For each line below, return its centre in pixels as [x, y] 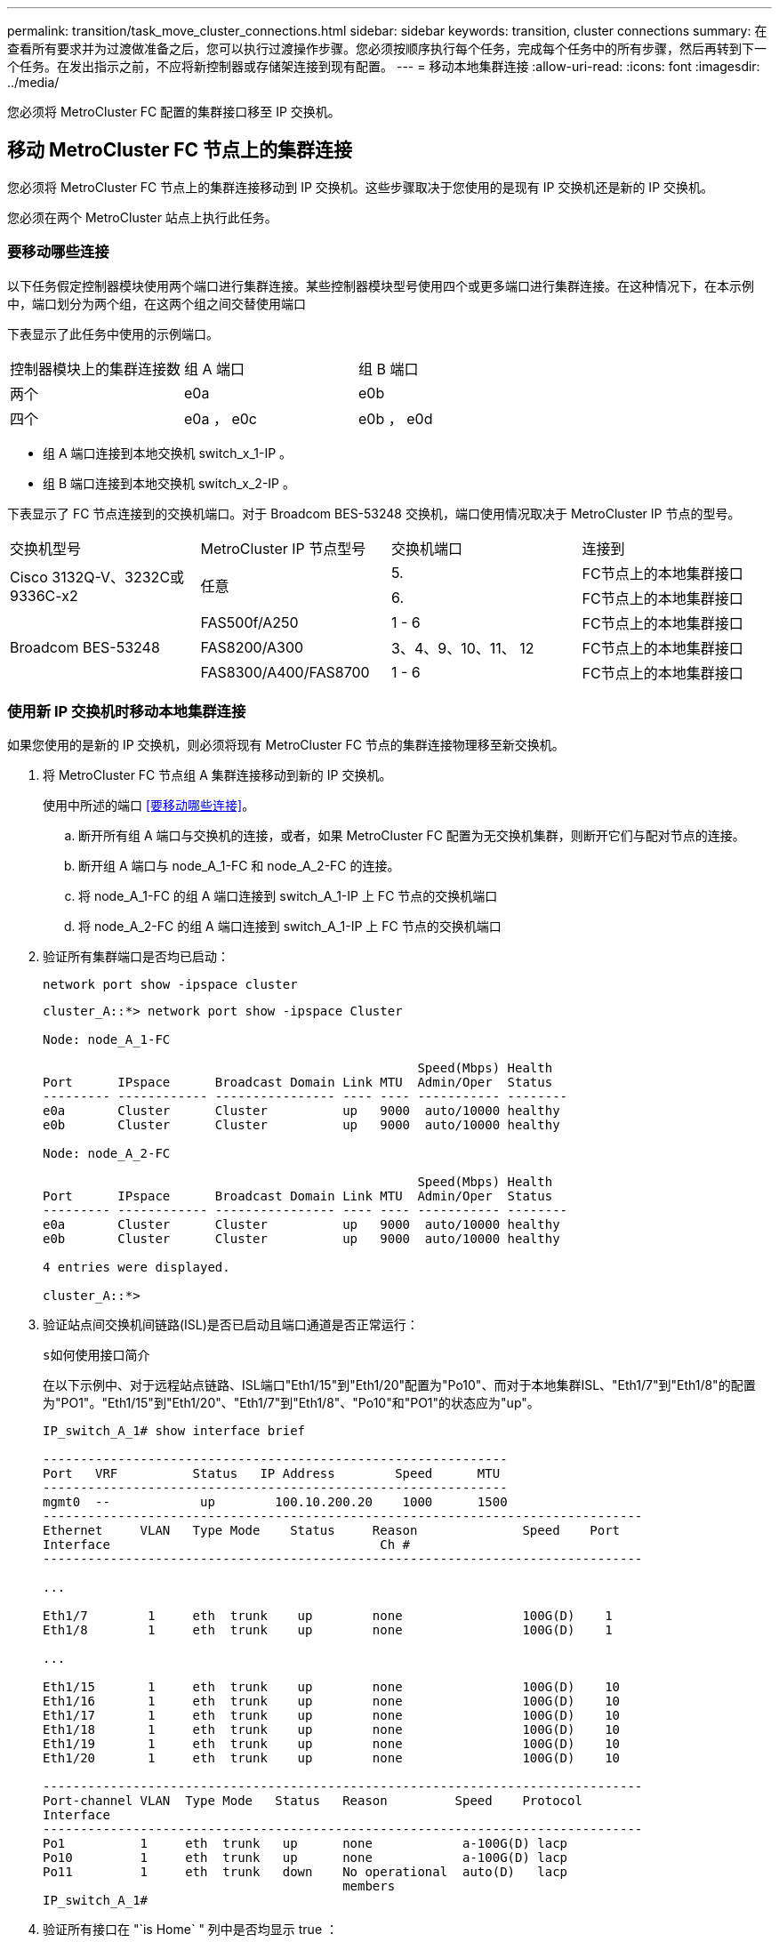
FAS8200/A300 [252, 647]
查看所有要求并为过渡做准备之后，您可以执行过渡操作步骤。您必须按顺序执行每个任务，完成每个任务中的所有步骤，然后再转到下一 [387, 48]
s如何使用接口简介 [96, 1356]
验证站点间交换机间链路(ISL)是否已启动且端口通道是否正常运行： [231, 1325]
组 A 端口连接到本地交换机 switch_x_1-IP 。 [168, 453]
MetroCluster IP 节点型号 [283, 548]
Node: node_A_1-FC [107, 1040]
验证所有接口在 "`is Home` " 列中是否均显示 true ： [191, 1930]
